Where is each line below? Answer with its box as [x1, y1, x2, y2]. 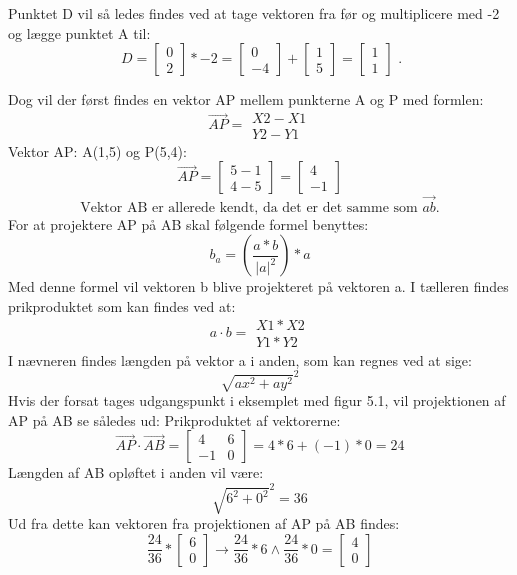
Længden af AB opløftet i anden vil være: [8, 462, 264, 483]
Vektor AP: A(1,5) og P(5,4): [8, 140, 187, 161]
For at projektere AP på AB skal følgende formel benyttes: [8, 213, 369, 234]
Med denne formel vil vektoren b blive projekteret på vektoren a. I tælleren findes [8, 276, 509, 297]
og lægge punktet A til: [8, 22, 151, 43]
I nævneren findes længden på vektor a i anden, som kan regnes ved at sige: [8, 349, 472, 370]
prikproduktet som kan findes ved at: [8, 295, 236, 316]
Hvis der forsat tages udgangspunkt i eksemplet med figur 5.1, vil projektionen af [8, 390, 506, 411]
